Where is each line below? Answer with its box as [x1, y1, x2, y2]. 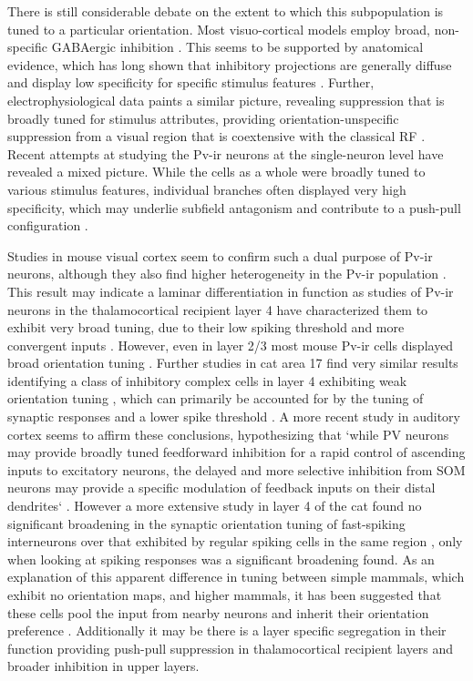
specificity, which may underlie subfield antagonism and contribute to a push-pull [7, 198, 461, 217]
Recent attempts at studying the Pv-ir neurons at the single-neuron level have [7, 144, 444, 163]
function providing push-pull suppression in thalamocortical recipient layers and [7, 638, 454, 657]
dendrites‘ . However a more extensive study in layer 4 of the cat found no [7, 496, 422, 515]
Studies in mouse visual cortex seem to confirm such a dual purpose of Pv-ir [7, 246, 433, 265]
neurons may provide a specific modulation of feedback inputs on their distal [7, 478, 436, 497]
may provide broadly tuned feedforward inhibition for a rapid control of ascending [7, 442, 466, 462]
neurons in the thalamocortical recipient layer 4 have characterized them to [7, 300, 428, 319]
